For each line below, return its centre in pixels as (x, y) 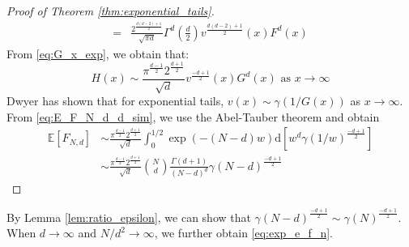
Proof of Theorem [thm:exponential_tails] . (111, 11)
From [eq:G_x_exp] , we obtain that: (98, 53)
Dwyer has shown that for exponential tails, (115, 101)
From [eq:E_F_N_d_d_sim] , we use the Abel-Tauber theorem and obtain (193, 116)
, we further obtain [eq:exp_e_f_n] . (243, 233)
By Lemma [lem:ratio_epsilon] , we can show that (129, 217)
